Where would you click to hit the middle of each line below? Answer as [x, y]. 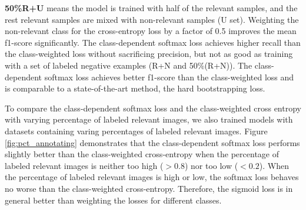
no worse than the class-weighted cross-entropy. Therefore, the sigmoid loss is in [149, 188]
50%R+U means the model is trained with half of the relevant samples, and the [151, 8]
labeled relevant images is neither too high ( [84, 165]
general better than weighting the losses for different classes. [113, 200]
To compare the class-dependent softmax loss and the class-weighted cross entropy [153, 108]
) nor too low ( [211, 165]
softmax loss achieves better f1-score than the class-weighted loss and [169, 77]
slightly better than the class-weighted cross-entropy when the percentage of [142, 154]
